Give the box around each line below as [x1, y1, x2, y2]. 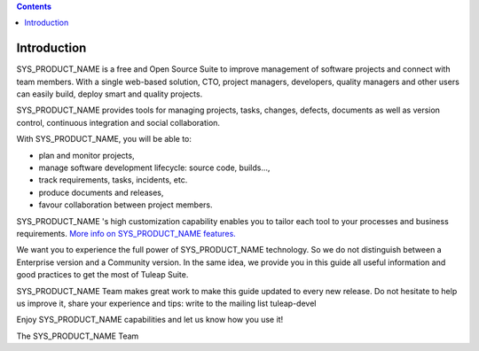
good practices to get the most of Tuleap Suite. [16, 269, 189, 280]
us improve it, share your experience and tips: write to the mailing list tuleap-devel [16, 298, 317, 308]
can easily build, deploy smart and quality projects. [16, 89, 203, 99]
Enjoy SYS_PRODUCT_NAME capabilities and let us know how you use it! [16, 315, 284, 325]
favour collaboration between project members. [38, 199, 213, 210]
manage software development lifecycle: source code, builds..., [38, 162, 271, 173]
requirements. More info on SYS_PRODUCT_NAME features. [16, 228, 237, 238]
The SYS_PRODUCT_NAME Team [16, 331, 139, 341]
